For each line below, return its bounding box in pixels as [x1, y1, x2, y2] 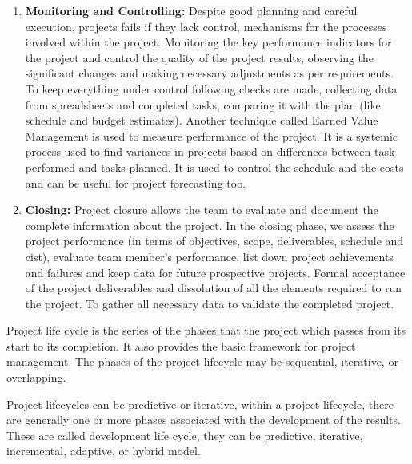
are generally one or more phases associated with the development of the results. [6, 411, 401, 428]
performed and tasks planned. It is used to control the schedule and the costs [25, 158, 404, 175]
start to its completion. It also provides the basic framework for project [6, 337, 356, 354]
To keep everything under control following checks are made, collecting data [25, 80, 398, 97]
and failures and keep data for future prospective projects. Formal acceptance [25, 264, 406, 280]
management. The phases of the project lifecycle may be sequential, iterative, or [6, 353, 398, 370]
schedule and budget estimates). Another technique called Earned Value [25, 112, 378, 129]
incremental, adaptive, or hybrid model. [6, 442, 201, 459]
